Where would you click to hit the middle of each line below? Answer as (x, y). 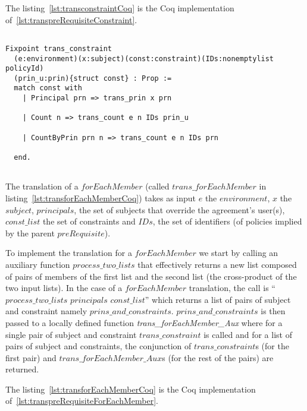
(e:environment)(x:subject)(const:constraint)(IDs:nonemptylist (144, 59)
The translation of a (42, 186)
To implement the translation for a (69, 253)
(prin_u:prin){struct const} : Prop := (93, 78)
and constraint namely (46, 311)
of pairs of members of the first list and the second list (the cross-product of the (151, 276)
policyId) (25, 69)
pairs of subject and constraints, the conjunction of (98, 346)
